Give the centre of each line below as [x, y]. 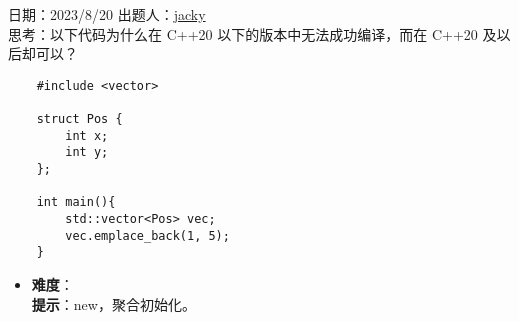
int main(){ [76, 202]
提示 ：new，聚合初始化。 [113, 303]
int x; [87, 135]
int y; [87, 152]
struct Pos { [79, 119]
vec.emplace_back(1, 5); [147, 235]
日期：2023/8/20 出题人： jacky [107, 14]
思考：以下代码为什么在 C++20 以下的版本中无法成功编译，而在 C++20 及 [252, 33]
